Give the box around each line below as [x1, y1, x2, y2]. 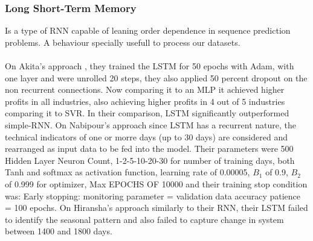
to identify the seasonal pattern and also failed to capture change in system [5, 213, 284, 225]
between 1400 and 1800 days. [5, 225, 112, 237]
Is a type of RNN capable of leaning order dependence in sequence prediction [5, 24, 291, 37]
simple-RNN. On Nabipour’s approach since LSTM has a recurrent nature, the [5, 118, 297, 131]
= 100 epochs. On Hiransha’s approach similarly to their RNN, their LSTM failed [5, 201, 308, 214]
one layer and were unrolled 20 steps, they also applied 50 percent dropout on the [5, 71, 308, 84]
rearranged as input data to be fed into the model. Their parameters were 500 [5, 142, 294, 155]
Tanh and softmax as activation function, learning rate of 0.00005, [5, 166, 250, 178]
